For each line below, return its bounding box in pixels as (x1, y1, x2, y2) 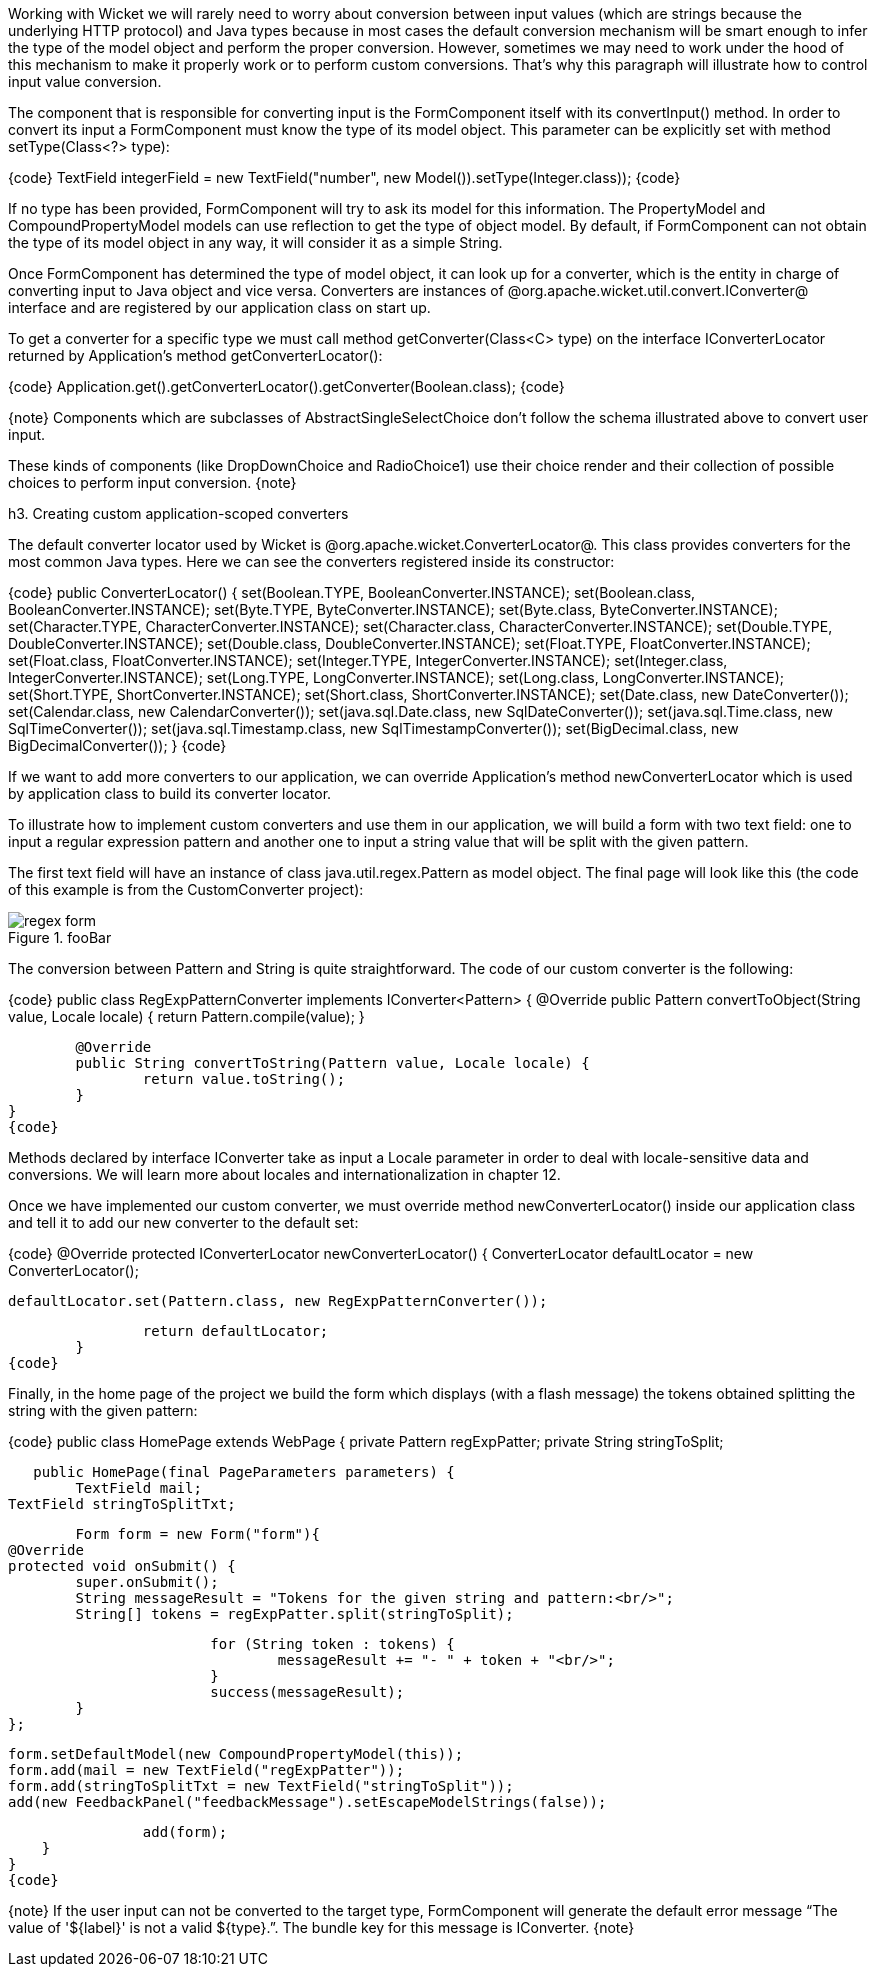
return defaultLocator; (142, 1323, 329, 1339)
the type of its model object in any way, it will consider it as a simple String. (8, 234, 503, 251)
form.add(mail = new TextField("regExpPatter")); (8, 1762, 405, 1778)
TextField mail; (75, 1480, 202, 1496)
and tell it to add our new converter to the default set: (8, 1214, 359, 1231)
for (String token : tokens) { (210, 1636, 455, 1652)
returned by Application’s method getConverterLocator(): (8, 347, 383, 364)
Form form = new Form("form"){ (75, 1526, 320, 1542)
